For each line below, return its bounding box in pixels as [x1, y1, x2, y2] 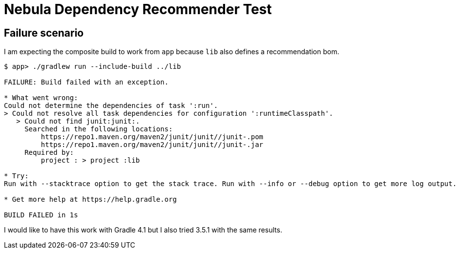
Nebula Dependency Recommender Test [4, 1, 272, 18]
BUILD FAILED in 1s [4, 211, 78, 219]
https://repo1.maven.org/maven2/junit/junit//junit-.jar [41, 141, 264, 149]
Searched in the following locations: [24, 125, 173, 133]
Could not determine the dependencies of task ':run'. [4, 102, 218, 110]
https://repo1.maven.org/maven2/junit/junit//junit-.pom [41, 133, 264, 141]
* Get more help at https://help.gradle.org [4, 195, 177, 204]
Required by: [24, 148, 74, 157]
